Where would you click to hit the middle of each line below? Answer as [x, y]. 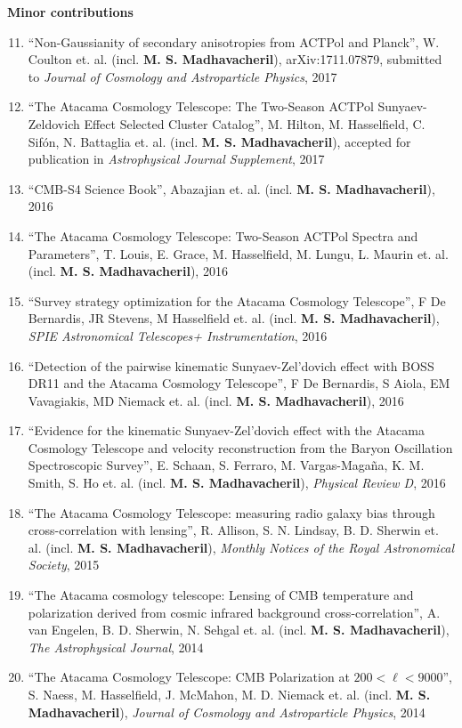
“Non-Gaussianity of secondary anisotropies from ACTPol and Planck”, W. [234, 41]
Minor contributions [70, 12]
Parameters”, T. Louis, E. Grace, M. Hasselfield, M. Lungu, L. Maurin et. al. [238, 253]
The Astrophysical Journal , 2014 [116, 647]
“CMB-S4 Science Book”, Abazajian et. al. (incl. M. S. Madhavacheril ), [231, 188]
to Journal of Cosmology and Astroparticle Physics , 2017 [182, 76]
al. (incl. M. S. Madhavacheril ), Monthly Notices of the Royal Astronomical [241, 547]
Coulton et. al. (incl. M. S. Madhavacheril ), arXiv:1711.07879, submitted [235, 59]
